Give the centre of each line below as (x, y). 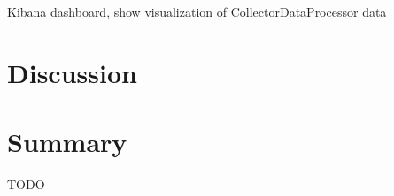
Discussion (72, 72)
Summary (67, 142)
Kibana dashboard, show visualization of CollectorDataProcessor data (197, 11)
